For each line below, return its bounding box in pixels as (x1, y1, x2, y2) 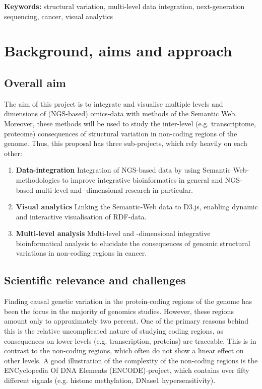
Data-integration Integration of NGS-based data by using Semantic (16, 165, 231, 175)
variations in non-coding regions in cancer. (16, 248, 147, 258)
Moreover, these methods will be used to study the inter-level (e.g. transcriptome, (4, 118, 256, 128)
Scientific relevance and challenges (4, 272, 186, 288)
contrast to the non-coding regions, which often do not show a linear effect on (4, 345, 244, 356)
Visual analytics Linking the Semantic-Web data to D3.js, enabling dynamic (16, 201, 258, 212)
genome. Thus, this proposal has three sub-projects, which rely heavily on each (4, 138, 247, 148)
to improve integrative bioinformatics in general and (62, 174, 223, 185)
